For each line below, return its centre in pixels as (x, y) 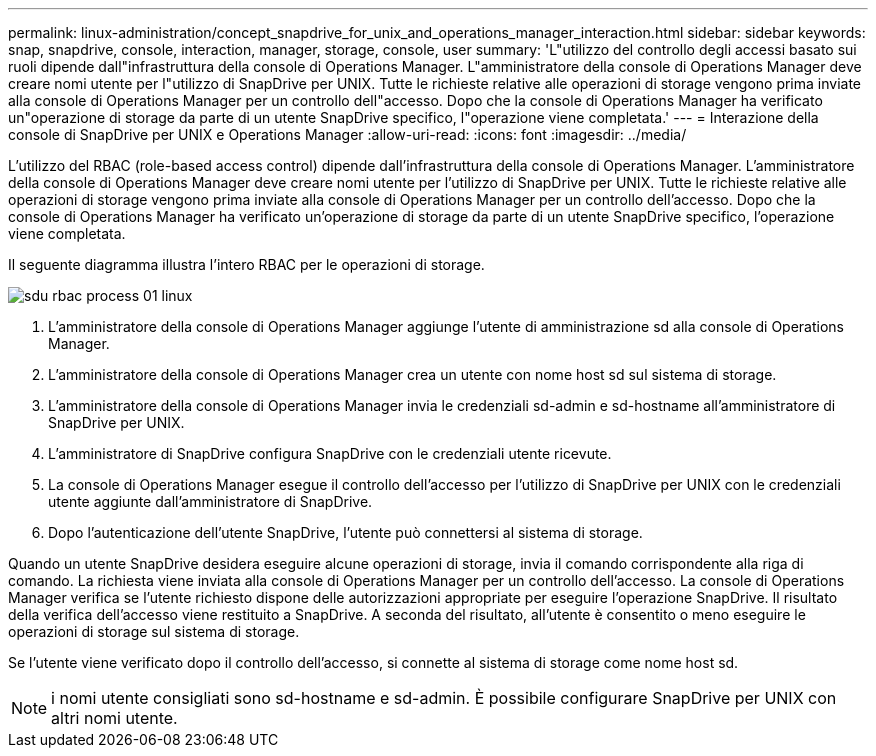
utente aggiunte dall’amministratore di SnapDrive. (210, 501)
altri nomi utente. (114, 718)
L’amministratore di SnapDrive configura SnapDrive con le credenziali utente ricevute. (330, 453)
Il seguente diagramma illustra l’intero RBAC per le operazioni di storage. (246, 264)
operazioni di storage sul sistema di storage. (154, 631)
